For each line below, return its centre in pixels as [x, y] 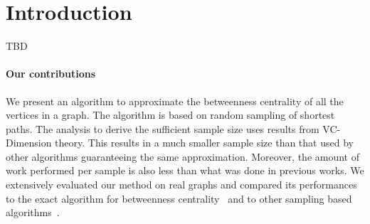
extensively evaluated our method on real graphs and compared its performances [181, 185]
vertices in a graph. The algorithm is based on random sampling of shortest [170, 115]
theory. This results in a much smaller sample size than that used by [204, 143]
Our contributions [51, 74]
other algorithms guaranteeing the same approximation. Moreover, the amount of [183, 156]
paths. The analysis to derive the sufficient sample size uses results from [163, 128]
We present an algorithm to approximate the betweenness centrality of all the [175, 101]
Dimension [29, 143]
